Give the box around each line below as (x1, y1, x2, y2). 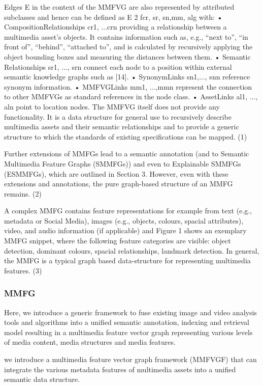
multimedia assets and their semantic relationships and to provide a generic (4, 121, 239, 132)
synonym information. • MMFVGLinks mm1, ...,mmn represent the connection (4, 81, 252, 92)
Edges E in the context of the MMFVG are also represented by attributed (4, 2, 235, 12)
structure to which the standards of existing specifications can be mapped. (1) (4, 131, 247, 142)
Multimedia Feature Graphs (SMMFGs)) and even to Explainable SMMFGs (4, 158, 241, 169)
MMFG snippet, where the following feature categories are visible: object (4, 235, 231, 246)
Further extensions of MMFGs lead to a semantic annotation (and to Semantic (4, 148, 249, 159)
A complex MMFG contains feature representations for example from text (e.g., (4, 205, 252, 216)
